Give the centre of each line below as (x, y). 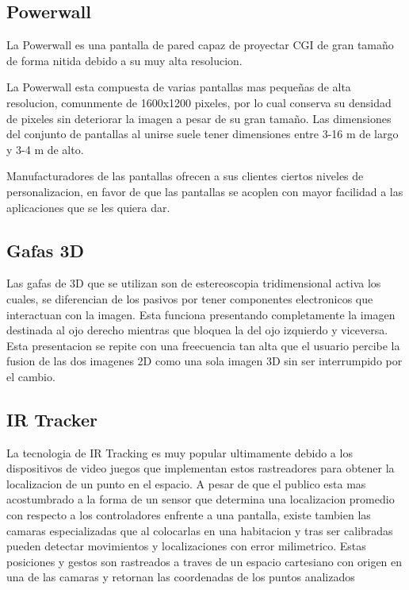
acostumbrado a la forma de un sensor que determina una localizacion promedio (201, 499)
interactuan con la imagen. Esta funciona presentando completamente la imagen (201, 314)
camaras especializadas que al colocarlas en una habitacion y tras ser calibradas (200, 530)
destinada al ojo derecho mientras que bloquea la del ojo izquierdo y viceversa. (197, 330)
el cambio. (31, 376)
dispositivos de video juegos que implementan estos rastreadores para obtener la (201, 468)
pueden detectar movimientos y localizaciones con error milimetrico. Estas (186, 546)
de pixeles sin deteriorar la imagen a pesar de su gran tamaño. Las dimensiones (199, 118)
